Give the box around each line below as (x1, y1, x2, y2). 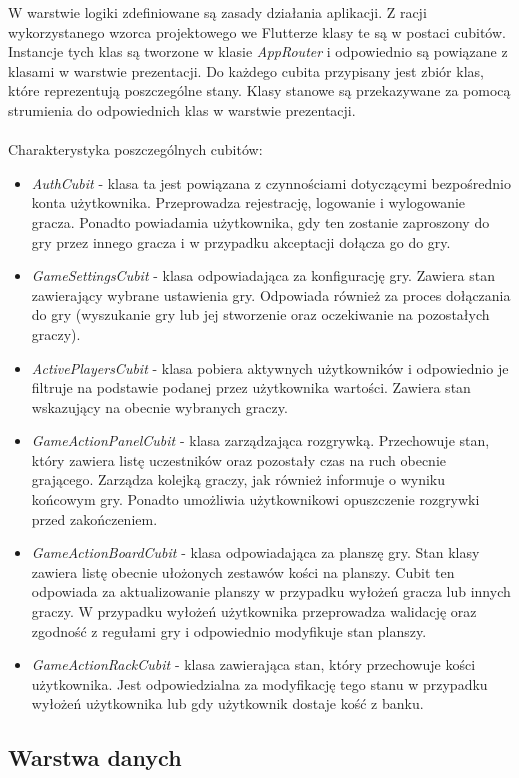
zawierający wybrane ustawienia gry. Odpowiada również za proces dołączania (31, 284, 511, 305)
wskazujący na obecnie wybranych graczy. (31, 396, 288, 417)
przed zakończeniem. (31, 508, 158, 529)
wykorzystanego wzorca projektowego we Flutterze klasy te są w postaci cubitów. (8, 21, 506, 42)
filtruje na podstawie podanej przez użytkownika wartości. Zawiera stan (31, 377, 471, 398)
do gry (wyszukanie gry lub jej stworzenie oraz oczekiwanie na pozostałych (31, 304, 490, 325)
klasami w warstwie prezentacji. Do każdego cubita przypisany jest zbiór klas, (8, 60, 484, 81)
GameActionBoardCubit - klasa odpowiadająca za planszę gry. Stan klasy (31, 542, 480, 563)
